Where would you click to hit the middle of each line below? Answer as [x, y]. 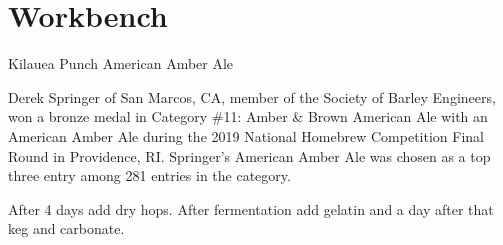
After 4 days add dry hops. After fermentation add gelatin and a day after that [251, 208]
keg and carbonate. [66, 228]
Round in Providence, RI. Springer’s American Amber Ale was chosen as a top [249, 155]
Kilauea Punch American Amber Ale [121, 63]
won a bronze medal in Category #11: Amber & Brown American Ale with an [248, 116]
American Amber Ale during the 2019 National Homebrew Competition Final [246, 135]
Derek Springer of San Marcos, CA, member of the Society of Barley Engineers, [252, 96]
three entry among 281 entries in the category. [149, 175]
